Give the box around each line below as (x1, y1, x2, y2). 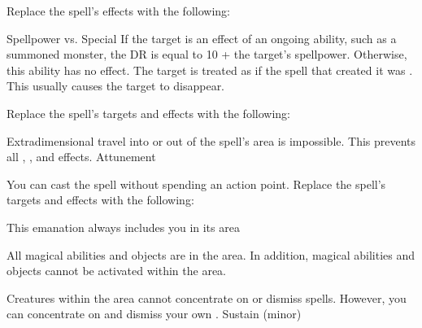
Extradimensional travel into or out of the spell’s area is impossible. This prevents (7, 132, 416, 149)
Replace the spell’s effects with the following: (7, 2, 230, 19)
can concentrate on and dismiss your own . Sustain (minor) (7, 305, 302, 322)
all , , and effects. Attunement (7, 148, 156, 165)
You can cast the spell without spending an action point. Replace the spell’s (7, 175, 386, 192)
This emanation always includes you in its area (7, 218, 240, 235)
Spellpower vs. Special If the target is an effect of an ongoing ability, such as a (7, 29, 397, 46)
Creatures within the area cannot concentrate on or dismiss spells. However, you (7, 289, 407, 306)
